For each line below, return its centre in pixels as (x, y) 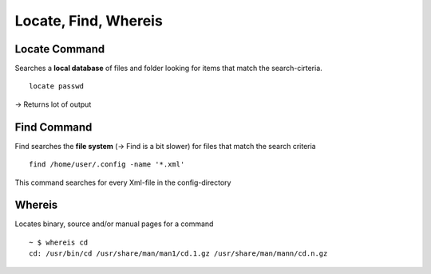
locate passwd (56, 86)
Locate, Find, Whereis (89, 21)
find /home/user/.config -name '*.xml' (107, 164)
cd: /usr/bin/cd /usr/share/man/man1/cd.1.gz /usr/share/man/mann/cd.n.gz (178, 254)
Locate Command (60, 49)
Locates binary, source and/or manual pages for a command (114, 224)
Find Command (53, 127)
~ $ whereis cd (59, 242)
